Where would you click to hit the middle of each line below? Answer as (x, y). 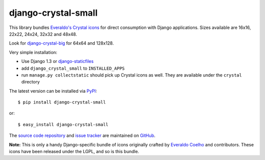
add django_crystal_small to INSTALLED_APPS (73, 68)
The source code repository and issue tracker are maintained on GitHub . (82, 135)
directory (31, 82)
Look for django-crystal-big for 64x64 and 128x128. (61, 43)
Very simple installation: (33, 52)
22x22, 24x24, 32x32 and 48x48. (43, 34)
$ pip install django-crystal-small (62, 102)
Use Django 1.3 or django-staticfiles (57, 61)
